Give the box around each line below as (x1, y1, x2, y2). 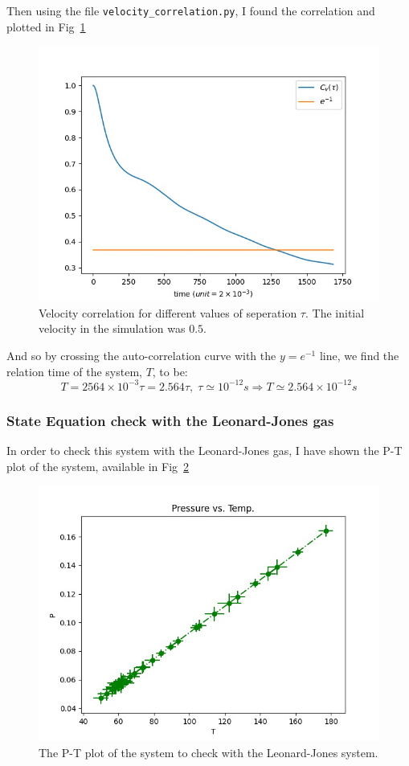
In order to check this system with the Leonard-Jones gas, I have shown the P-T (6, 441, 403, 458)
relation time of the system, (6, 363, 142, 379)
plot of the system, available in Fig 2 (6, 457, 190, 474)
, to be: (152, 363, 188, 379)
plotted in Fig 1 (6, 18, 86, 35)
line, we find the (319, 347, 399, 364)
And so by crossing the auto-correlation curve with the (6, 347, 276, 364)
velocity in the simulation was (39, 320, 186, 337)
